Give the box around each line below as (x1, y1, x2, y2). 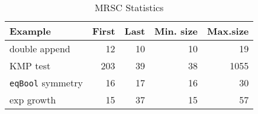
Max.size (207, 24, 249, 38)
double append (9, 42, 70, 55)
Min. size (154, 24, 198, 38)
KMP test (9, 59, 51, 72)
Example (9, 24, 51, 38)
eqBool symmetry (9, 76, 83, 89)
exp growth (9, 93, 56, 106)
